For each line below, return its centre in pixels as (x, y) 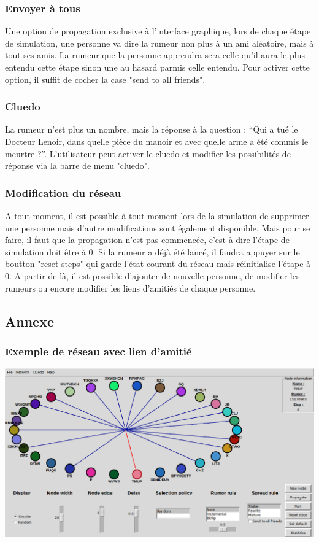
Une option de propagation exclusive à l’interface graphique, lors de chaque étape (158, 31)
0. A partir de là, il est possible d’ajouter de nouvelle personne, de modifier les (152, 275)
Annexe (29, 321)
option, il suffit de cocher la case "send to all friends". (105, 79)
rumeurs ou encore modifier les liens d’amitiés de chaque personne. (130, 288)
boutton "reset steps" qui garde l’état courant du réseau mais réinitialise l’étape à (158, 264)
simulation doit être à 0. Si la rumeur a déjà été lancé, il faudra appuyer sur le (152, 251)
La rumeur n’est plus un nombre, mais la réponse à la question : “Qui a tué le (152, 129)
